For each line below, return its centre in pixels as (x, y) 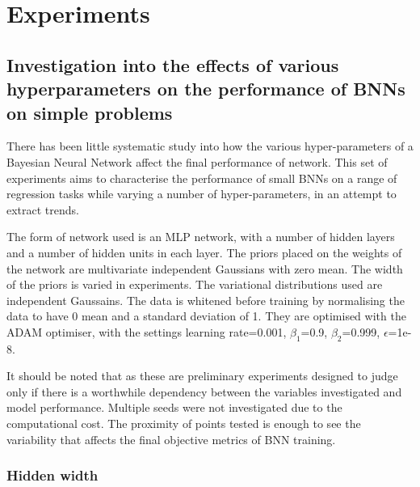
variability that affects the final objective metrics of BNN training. (171, 439)
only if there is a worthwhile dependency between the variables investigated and (204, 391)
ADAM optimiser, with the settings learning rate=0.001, (147, 331)
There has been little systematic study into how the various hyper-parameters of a (210, 146)
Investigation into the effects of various (173, 64)
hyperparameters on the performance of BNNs (206, 89)
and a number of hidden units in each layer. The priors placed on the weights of (204, 252)
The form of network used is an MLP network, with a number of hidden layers (201, 237)
